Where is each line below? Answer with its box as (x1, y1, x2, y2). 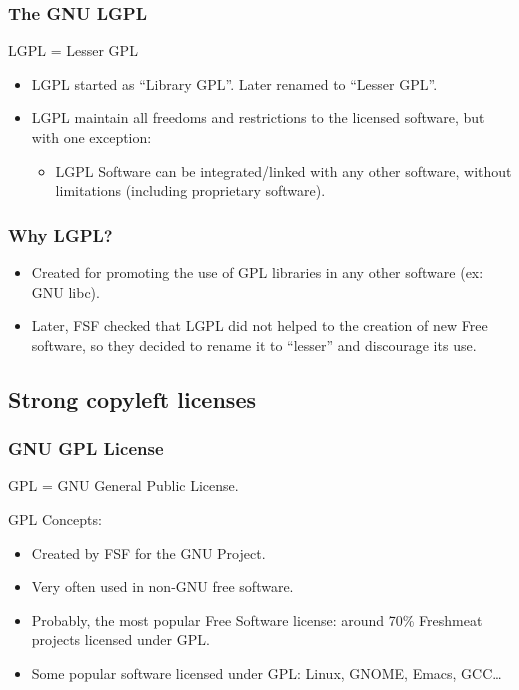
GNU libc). (31, 281, 100, 302)
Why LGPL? (8, 222, 113, 247)
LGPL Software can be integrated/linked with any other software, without (55, 160, 512, 181)
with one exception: (31, 127, 152, 147)
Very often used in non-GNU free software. (31, 576, 294, 597)
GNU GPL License (8, 436, 164, 461)
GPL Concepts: (8, 508, 102, 529)
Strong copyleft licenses (8, 383, 256, 414)
